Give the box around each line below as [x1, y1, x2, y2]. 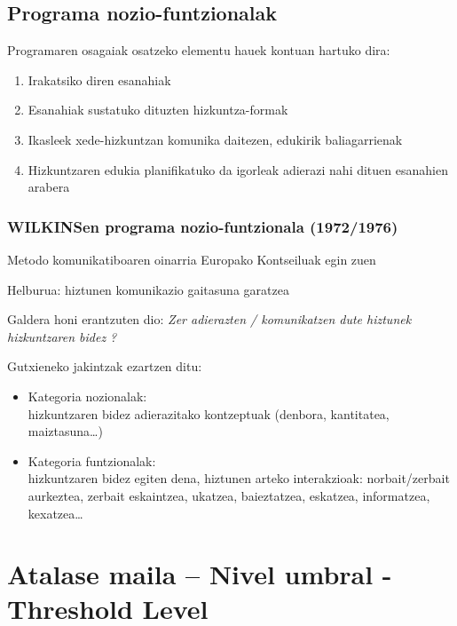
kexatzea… [28, 503, 83, 522]
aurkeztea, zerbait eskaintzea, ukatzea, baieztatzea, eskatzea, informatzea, [28, 486, 430, 504]
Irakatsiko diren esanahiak [28, 70, 171, 89]
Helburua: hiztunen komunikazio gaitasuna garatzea [7, 280, 289, 298]
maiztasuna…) [28, 422, 103, 440]
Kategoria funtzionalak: [28, 451, 156, 470]
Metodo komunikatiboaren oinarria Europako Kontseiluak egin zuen [7, 250, 376, 268]
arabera [28, 178, 70, 196]
